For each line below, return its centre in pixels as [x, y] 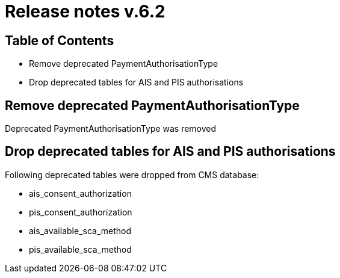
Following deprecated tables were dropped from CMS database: [132, 175]
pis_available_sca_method [80, 249]
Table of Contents [60, 40]
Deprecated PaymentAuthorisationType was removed [111, 129]
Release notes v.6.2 [85, 11]
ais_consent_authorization [80, 193]
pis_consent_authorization [81, 212]
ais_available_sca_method [80, 230]
